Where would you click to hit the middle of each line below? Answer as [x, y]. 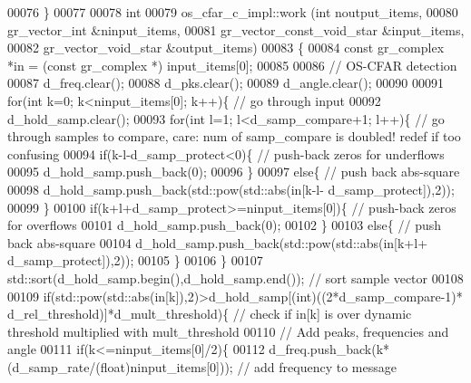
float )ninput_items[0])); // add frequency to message [248, 366]
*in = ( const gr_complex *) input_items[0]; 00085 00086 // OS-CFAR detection [232, 65]
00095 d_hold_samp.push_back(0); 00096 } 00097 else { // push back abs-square [234, 172]
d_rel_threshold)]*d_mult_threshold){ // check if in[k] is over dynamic [210, 314]
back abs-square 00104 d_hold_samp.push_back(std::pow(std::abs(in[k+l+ [218, 242]
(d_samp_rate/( [54, 366]
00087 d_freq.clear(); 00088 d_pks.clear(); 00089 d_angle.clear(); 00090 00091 [226, 83]
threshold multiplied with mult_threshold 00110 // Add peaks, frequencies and [228, 331]
